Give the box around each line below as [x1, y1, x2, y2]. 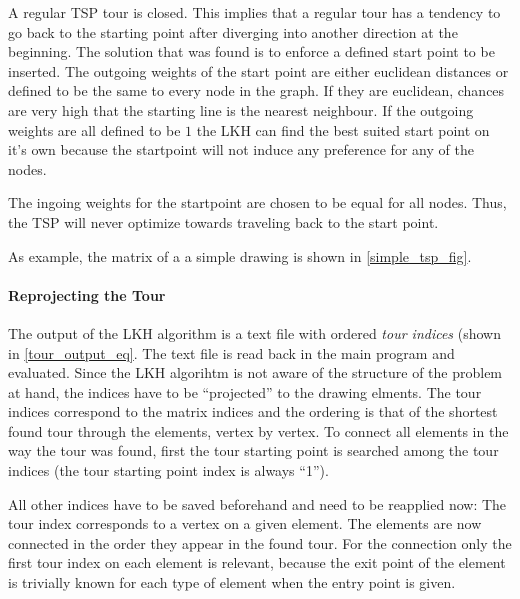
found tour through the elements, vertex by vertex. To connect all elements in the [8, 420, 509, 441]
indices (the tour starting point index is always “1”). [8, 460, 329, 481]
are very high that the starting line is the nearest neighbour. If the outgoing [8, 99, 474, 120]
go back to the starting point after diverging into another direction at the [8, 21, 458, 42]
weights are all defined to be [8, 119, 181, 140]
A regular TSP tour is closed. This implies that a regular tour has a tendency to [8, 2, 501, 22]
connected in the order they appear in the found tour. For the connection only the [8, 532, 512, 553]
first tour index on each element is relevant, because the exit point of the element [8, 552, 506, 573]
